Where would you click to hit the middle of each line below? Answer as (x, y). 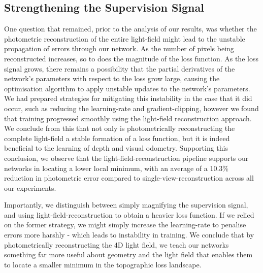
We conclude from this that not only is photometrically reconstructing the (120, 128)
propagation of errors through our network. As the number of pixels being (119, 48)
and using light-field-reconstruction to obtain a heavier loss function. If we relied (129, 214)
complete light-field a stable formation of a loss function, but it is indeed (117, 138)
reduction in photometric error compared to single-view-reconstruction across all (129, 178)
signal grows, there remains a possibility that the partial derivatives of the (120, 68)
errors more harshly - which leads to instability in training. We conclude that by (129, 235)
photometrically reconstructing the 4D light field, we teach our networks (117, 244)
